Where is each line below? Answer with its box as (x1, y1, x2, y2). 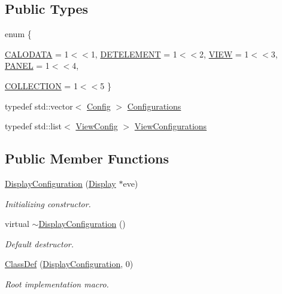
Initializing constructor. (5, 197, 91, 210)
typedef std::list (5, 120, 62, 132)
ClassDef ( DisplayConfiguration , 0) (5, 257, 134, 270)
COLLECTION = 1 (5, 79, 78, 92)
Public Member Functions (5, 149, 169, 168)
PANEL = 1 (5, 59, 50, 72)
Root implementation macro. (5, 277, 109, 290)
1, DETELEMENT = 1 (90, 47, 177, 60)
